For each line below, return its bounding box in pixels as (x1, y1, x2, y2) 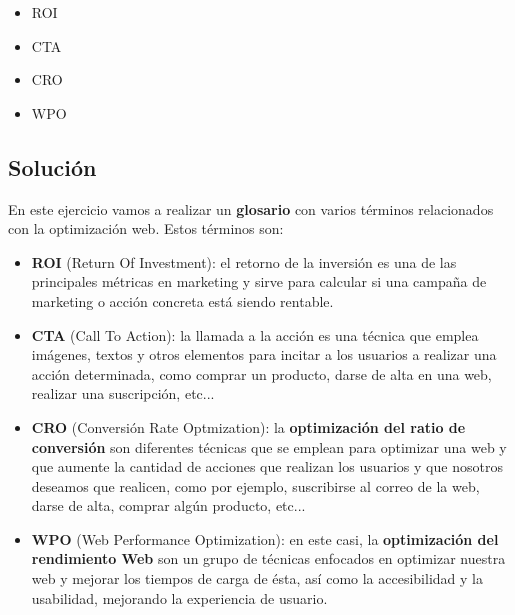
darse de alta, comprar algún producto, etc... (31, 495, 306, 516)
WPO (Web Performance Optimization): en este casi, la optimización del (31, 528, 499, 549)
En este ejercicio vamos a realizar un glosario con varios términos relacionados (8, 198, 494, 219)
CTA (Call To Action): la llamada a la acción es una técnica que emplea (31, 324, 479, 345)
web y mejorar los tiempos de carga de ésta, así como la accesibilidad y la (31, 568, 483, 589)
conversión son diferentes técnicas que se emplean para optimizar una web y (31, 436, 507, 457)
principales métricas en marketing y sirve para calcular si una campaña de (31, 271, 487, 292)
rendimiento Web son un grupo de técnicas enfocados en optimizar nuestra (31, 548, 506, 569)
